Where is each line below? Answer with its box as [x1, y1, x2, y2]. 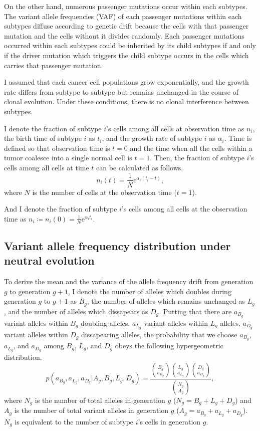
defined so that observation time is [4, 142, 110, 153]
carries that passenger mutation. [4, 60, 103, 70]
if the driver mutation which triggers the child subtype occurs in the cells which [4, 50, 249, 60]
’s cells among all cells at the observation [121, 203, 247, 214]
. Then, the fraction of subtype [150, 152, 244, 163]
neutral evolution [4, 253, 95, 268]
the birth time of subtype [4, 133, 82, 143]
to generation [10, 286, 51, 296]
